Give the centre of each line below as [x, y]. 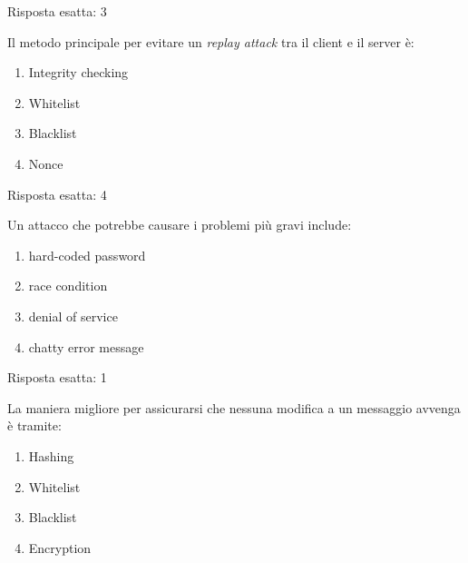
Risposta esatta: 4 [57, 194]
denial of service [73, 316]
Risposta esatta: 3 [57, 11]
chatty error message [86, 346]
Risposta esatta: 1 [57, 377]
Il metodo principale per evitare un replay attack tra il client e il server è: [211, 41]
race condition [68, 286]
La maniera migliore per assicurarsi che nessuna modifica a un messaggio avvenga [234, 407]
